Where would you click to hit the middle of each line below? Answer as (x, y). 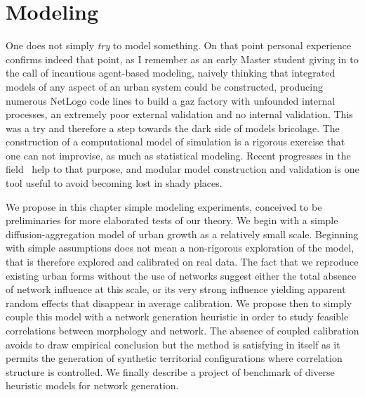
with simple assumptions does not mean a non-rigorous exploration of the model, (180, 248)
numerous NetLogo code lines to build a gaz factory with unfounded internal (171, 100)
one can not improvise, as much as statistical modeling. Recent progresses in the (178, 155)
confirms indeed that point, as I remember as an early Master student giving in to (182, 59)
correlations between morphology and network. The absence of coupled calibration (182, 330)
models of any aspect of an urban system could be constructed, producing (165, 86)
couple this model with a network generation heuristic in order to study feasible (177, 317)
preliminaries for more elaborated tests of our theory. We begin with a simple (172, 220)
